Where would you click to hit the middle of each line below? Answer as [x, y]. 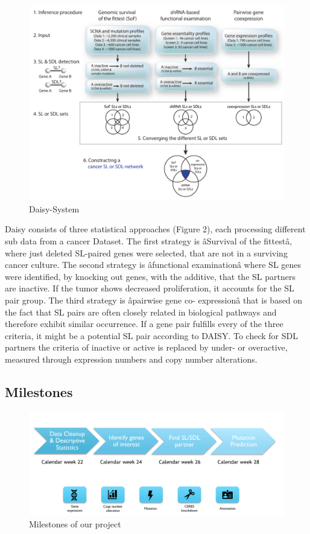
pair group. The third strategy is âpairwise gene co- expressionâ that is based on [154, 300]
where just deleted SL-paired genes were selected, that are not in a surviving [146, 253]
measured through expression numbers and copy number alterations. [131, 359]
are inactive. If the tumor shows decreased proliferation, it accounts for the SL [150, 288]
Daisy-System [54, 208]
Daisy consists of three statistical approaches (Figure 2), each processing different [155, 229]
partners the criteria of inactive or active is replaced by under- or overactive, [146, 347]
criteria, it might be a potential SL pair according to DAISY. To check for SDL [151, 335]
